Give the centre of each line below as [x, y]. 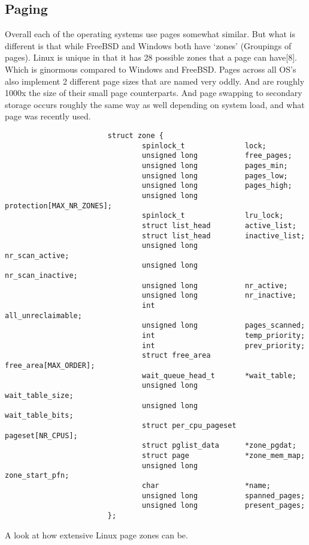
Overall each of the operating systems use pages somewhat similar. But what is [150, 34]
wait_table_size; [39, 396]
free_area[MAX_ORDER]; [50, 366]
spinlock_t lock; [204, 146]
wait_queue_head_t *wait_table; [219, 375]
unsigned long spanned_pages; [224, 495]
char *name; [206, 485]
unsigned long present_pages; [224, 506]
